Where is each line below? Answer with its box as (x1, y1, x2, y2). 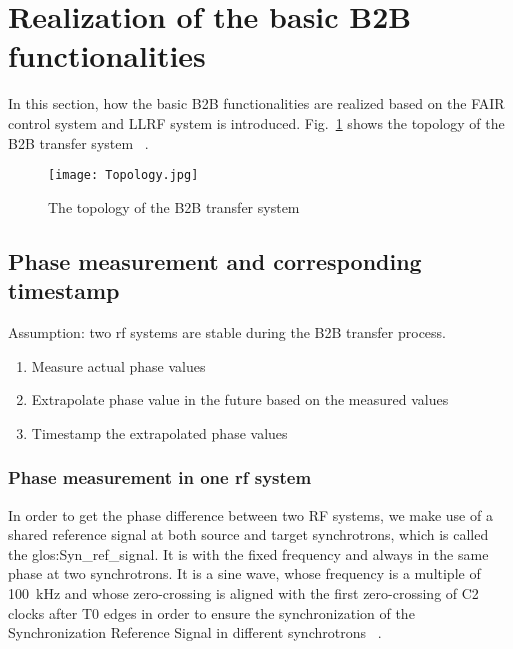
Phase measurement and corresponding (8, 245, 422, 276)
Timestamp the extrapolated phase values (31, 422, 288, 443)
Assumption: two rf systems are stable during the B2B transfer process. (8, 321, 447, 342)
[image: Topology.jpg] (48, 168, 199, 183)
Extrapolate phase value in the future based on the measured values (31, 389, 449, 410)
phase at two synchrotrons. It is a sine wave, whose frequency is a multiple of (8, 563, 481, 584)
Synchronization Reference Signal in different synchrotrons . (8, 622, 382, 643)
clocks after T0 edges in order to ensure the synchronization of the (8, 602, 415, 623)
